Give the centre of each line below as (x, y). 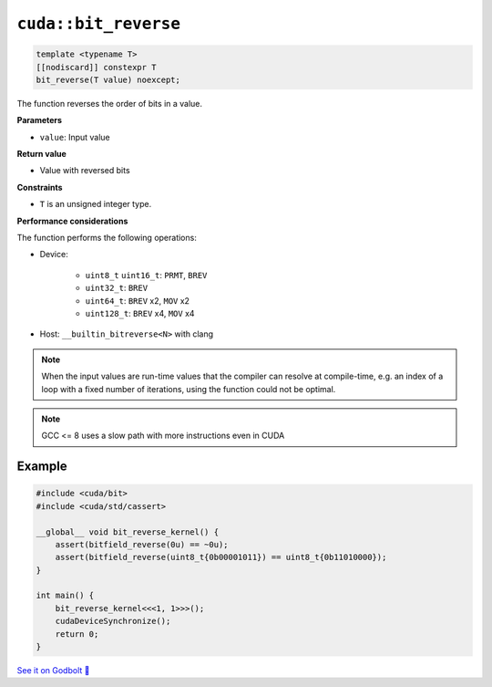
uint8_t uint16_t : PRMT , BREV (146, 275)
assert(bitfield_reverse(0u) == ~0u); (142, 544)
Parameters (40, 120)
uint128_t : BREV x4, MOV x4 (140, 313)
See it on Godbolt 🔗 (53, 670)
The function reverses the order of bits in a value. (110, 103)
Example (42, 467)
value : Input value (75, 137)
